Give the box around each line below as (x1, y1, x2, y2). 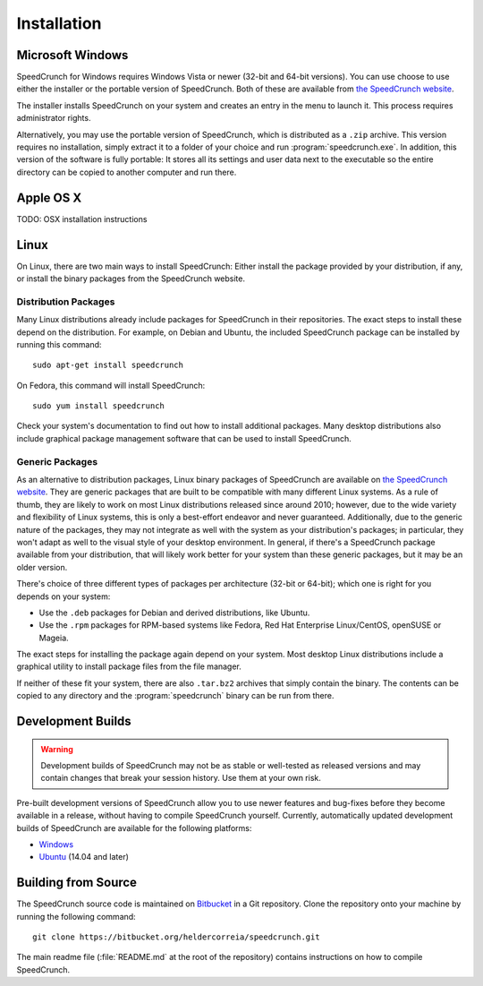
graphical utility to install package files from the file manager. (16, 661, 241, 672)
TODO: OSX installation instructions (16, 213, 148, 224)
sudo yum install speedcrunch (32, 401, 165, 411)
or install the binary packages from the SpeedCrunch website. (16, 273, 246, 284)
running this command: (16, 339, 102, 349)
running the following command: (16, 911, 136, 922)
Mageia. (38, 632, 69, 643)
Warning (40, 743, 73, 754)
